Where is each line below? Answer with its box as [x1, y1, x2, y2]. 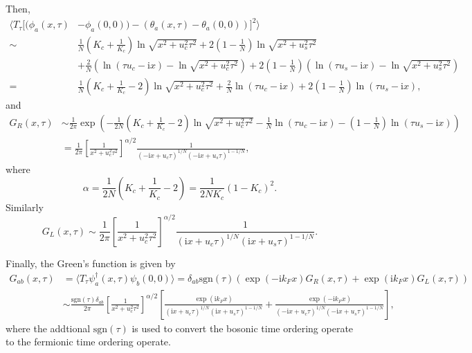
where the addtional [6, 320, 91, 335]
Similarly [6, 199, 44, 214]
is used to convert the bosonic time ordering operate [131, 320, 354, 335]
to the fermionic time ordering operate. [6, 334, 171, 349]
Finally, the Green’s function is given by [6, 255, 176, 270]
